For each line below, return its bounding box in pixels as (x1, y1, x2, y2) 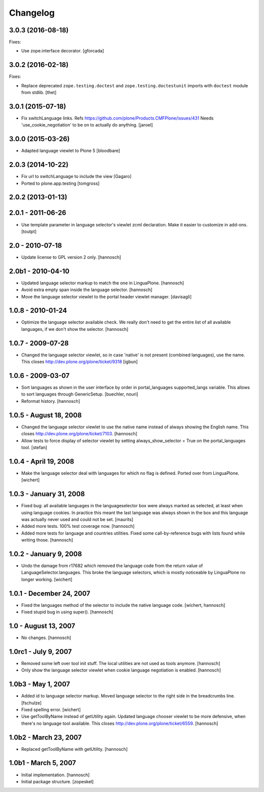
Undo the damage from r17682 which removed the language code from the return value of (21, 563, 203, 569)
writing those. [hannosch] (21, 537, 73, 543)
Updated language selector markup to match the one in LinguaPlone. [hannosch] (21, 280, 184, 286)
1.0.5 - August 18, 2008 (9, 411, 82, 419)
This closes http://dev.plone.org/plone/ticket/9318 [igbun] (21, 359, 138, 365)
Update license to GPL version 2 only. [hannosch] (21, 254, 121, 260)
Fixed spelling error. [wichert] (21, 706, 81, 713)
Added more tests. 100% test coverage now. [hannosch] (21, 523, 135, 529)
